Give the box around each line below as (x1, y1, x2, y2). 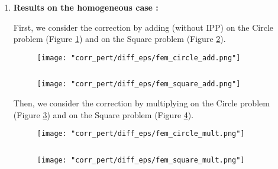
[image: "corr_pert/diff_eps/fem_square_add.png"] (37, 80, 241, 89)
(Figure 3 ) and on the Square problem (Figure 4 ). (13, 108, 194, 121)
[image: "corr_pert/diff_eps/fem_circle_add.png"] (37, 53, 241, 62)
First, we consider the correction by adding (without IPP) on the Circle (13, 21, 274, 33)
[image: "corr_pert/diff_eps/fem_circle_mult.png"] (37, 129, 245, 138)
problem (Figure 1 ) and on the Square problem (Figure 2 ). (13, 32, 226, 45)
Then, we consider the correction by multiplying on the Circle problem (13, 97, 270, 109)
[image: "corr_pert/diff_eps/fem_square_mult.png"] (37, 155, 245, 164)
